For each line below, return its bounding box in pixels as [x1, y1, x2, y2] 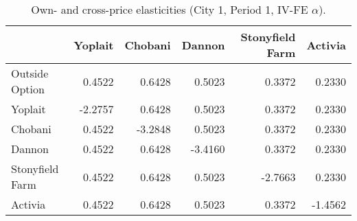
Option [11, 81, 45, 97]
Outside [11, 65, 49, 81]
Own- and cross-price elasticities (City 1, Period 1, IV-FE [31, 1, 308, 17]
